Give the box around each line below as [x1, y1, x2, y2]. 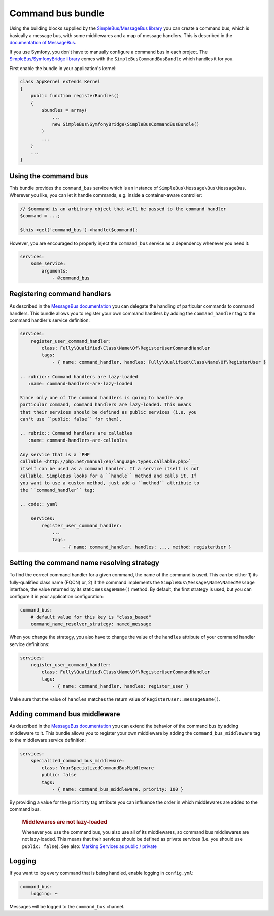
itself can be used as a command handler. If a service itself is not [20, 466, 200, 471]
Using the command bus [9, 172, 88, 180]
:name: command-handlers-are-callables [28, 437, 127, 444]
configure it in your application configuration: [9, 593, 104, 599]
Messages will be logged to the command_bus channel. [9, 904, 125, 909]
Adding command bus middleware [9, 709, 120, 718]
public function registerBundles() [30, 93, 119, 99]
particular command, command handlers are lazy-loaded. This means [20, 402, 192, 408]
